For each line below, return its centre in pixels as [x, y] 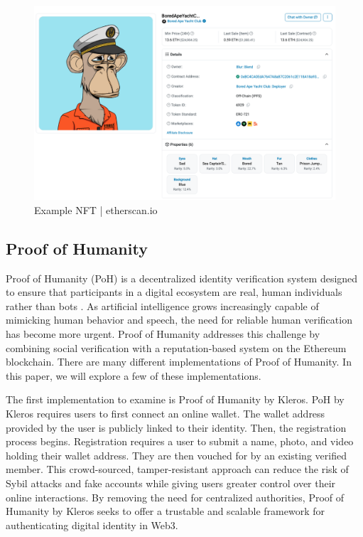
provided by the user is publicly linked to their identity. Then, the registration [176, 427]
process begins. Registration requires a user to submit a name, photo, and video [180, 441]
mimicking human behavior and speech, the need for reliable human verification [179, 320]
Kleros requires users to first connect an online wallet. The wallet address [166, 414]
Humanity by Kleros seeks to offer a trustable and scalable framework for [165, 511]
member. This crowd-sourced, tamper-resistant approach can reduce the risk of [177, 469]
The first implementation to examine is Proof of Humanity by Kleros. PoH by [175, 399]
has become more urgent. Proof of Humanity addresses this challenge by [163, 334]
